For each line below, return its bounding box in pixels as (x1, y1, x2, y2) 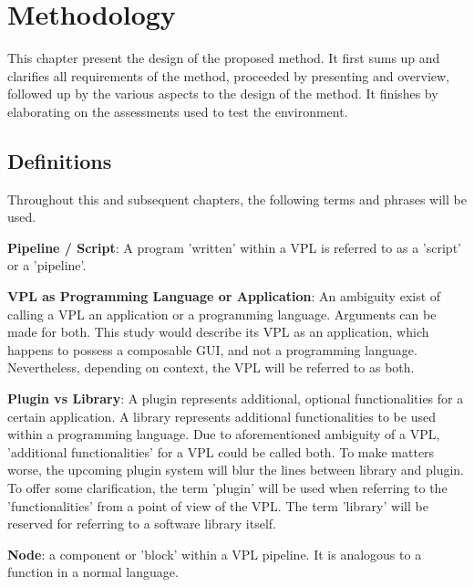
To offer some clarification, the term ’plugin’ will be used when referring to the (7, 478, 448, 498)
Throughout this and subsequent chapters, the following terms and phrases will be (7, 189, 467, 208)
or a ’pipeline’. (7, 256, 87, 275)
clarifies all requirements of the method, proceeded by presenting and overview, (7, 66, 450, 85)
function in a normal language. (7, 562, 179, 582)
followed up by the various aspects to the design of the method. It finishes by (7, 84, 438, 103)
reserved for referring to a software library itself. (7, 514, 276, 533)
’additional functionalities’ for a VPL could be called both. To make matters (7, 442, 435, 461)
